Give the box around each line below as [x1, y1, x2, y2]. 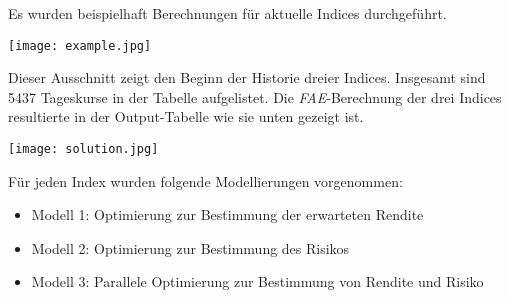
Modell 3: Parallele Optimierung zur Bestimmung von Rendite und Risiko [31, 271, 484, 292]
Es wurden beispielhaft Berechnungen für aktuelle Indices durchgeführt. [8, 3, 447, 23]
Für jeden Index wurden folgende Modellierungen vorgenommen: [8, 170, 403, 191]
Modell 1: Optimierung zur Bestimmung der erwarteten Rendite [31, 204, 424, 225]
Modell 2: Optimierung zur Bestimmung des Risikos [31, 237, 350, 258]
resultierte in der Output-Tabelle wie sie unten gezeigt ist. [8, 106, 364, 127]
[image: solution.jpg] [8, 142, 159, 157]
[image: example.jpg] [8, 38, 152, 53]
